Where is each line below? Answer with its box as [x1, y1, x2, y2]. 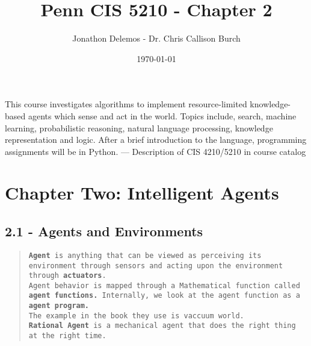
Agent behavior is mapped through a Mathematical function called [28, 281, 300, 290]
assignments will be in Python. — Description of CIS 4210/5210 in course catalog [5, 145, 306, 157]
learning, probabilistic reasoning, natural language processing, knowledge [5, 121, 273, 134]
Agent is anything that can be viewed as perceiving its [28, 251, 262, 260]
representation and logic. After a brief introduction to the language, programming [5, 133, 307, 146]
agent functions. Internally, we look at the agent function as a [28, 291, 300, 300]
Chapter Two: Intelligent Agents [5, 180, 279, 205]
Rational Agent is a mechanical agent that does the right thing [28, 321, 296, 330]
